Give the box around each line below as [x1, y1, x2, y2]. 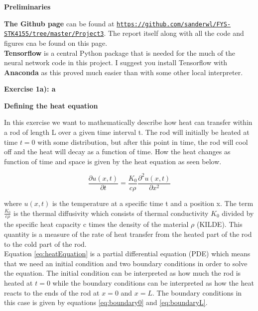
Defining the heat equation [4, 100, 98, 110]
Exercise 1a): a [4, 84, 56, 94]
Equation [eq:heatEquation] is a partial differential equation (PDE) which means [4, 248, 251, 259]
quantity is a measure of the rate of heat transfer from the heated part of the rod [4, 229, 252, 239]
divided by [222, 207, 254, 218]
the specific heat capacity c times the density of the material [4, 219, 189, 229]
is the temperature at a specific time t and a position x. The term [52, 198, 254, 208]
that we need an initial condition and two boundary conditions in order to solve [4, 258, 248, 268]
